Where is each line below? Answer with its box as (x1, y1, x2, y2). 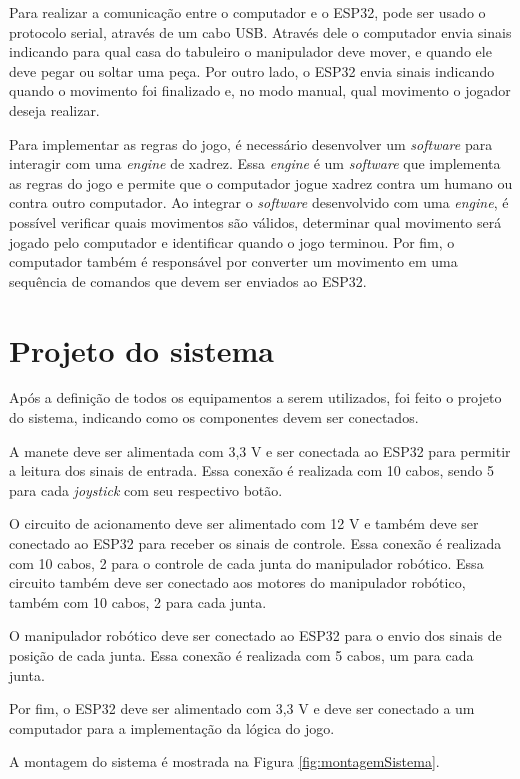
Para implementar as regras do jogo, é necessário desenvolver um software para (9, 133, 493, 154)
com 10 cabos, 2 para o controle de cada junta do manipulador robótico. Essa (9, 552, 484, 573)
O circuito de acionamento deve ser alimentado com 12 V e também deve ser (9, 513, 479, 534)
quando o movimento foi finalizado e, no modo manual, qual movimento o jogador (9, 80, 511, 101)
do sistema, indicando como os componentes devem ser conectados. (9, 407, 419, 428)
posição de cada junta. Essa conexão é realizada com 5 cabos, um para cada (9, 644, 474, 665)
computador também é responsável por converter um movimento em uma (9, 251, 458, 272)
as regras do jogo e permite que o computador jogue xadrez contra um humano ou (9, 172, 513, 193)
